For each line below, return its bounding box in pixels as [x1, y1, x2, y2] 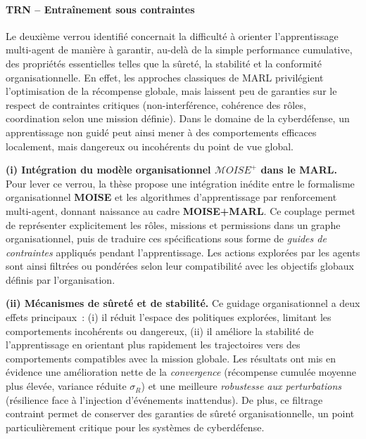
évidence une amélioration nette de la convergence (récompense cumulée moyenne [6, 365, 357, 379]
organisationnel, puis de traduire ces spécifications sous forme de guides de [6, 231, 327, 246]
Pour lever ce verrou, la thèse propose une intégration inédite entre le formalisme [6, 176, 355, 190]
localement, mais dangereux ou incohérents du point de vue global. [6, 138, 294, 153]
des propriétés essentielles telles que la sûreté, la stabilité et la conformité [6, 55, 322, 70]
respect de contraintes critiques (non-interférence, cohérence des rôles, [6, 97, 306, 112]
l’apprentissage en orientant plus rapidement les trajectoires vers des [6, 337, 301, 352]
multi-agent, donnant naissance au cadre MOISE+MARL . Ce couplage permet [6, 203, 355, 218]
